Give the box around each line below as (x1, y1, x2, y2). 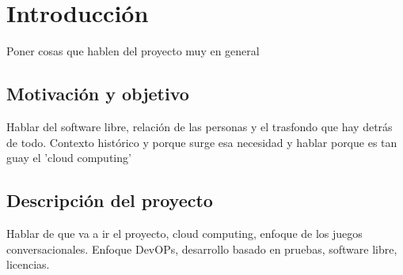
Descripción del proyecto (6, 188, 213, 213)
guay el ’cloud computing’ (6, 149, 131, 166)
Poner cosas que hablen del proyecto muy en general (6, 43, 260, 59)
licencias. (6, 256, 50, 273)
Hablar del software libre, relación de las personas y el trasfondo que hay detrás (6, 118, 393, 134)
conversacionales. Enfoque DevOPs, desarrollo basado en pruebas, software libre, (6, 240, 397, 257)
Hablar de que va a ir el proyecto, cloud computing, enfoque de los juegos (6, 224, 363, 241)
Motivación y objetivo (6, 81, 189, 106)
